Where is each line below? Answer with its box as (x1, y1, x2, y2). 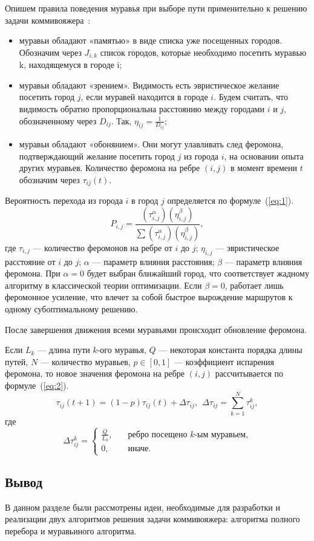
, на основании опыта (224, 149, 304, 162)
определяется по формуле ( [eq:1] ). (167, 194, 294, 207)
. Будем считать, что (214, 90, 288, 103)
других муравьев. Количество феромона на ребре (19, 161, 200, 174)
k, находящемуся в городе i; (19, 58, 122, 71)
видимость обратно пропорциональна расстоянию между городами (19, 102, 264, 115)
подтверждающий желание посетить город (19, 149, 175, 162)
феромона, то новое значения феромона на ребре (5, 367, 185, 380)
